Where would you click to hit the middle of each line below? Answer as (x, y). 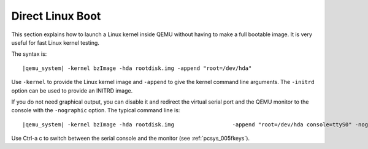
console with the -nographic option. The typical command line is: (96, 110)
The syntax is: (29, 54)
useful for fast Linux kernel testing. (55, 42)
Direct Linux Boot (56, 16)
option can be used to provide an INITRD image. (72, 90)
